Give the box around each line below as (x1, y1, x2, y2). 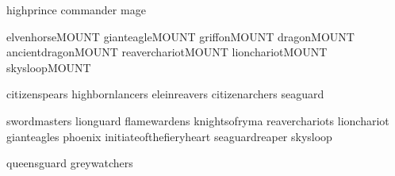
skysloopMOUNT (6, 59, 91, 75)
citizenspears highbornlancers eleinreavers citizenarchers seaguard (6, 86, 324, 102)
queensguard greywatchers (6, 155, 133, 171)
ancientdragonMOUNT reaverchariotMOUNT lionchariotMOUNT (6, 44, 328, 60)
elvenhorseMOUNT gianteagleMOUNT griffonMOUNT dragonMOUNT (6, 28, 355, 44)
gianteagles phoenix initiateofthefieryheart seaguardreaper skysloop (6, 128, 332, 144)
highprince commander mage (6, 2, 146, 17)
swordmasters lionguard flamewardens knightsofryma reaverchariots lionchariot (6, 112, 389, 128)
